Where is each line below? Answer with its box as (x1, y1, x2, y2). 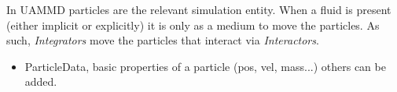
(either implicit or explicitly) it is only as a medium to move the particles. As (6, 16, 380, 33)
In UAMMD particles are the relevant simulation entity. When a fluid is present (6, 2, 391, 17)
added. (24, 73, 57, 90)
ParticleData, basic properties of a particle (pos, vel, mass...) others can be (24, 58, 386, 74)
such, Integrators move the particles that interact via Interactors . (6, 32, 319, 48)
